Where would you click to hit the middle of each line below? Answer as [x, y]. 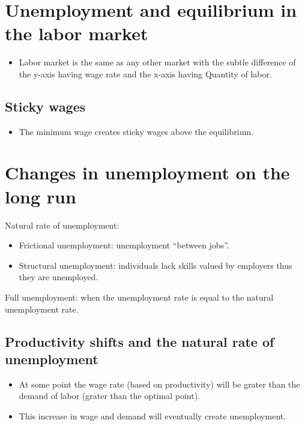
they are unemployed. [59, 277]
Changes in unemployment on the [147, 172]
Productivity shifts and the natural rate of [140, 341]
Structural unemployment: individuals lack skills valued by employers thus [156, 265]
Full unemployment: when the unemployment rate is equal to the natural [139, 297]
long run [41, 196]
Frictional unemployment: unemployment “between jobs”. [124, 245]
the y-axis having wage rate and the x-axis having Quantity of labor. [145, 73]
